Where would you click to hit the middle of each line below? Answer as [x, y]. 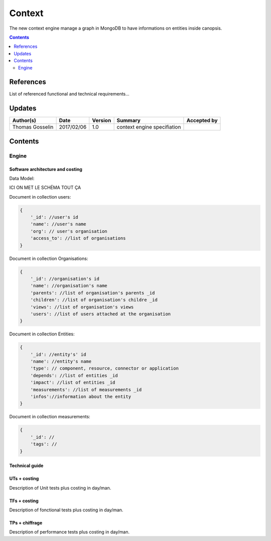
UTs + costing [24, 479]
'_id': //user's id [54, 217]
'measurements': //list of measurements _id [86, 389]
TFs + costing [24, 501]
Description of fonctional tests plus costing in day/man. [66, 510]
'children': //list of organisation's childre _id [94, 300]
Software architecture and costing [46, 169]
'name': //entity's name [61, 362]
